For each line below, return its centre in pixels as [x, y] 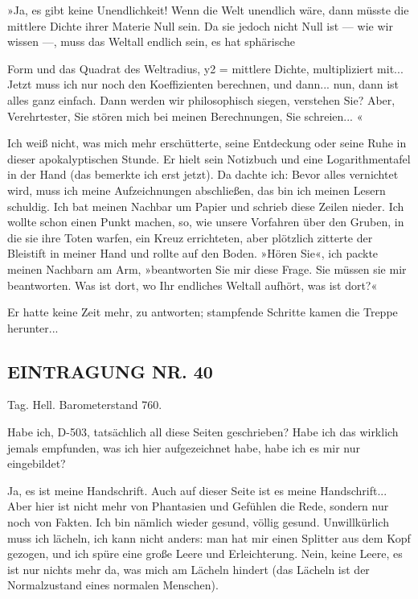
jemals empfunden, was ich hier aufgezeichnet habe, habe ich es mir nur [184, 447]
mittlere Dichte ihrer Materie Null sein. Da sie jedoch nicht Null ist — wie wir [200, 25]
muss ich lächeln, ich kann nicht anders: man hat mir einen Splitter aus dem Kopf [209, 537]
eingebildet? [37, 463]
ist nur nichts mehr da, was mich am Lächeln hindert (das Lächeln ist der [189, 569]
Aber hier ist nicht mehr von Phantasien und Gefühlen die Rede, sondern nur [198, 506]
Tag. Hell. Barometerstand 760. [85, 405]
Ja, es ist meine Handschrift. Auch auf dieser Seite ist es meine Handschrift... [197, 490]
